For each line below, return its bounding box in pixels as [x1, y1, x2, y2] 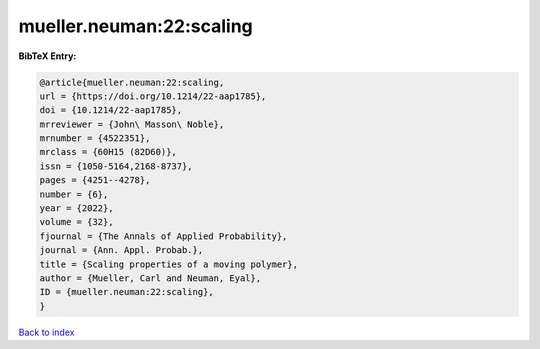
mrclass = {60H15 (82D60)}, [39, 146, 177, 158]
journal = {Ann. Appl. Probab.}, [39, 245, 204, 256]
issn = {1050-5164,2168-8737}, [39, 160, 194, 172]
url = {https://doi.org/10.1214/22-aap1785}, [39, 90, 267, 102]
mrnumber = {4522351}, [39, 133, 151, 144]
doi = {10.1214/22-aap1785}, [39, 105, 183, 116]
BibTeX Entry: [18, 50, 77, 62]
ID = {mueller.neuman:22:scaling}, [39, 286, 214, 298]
